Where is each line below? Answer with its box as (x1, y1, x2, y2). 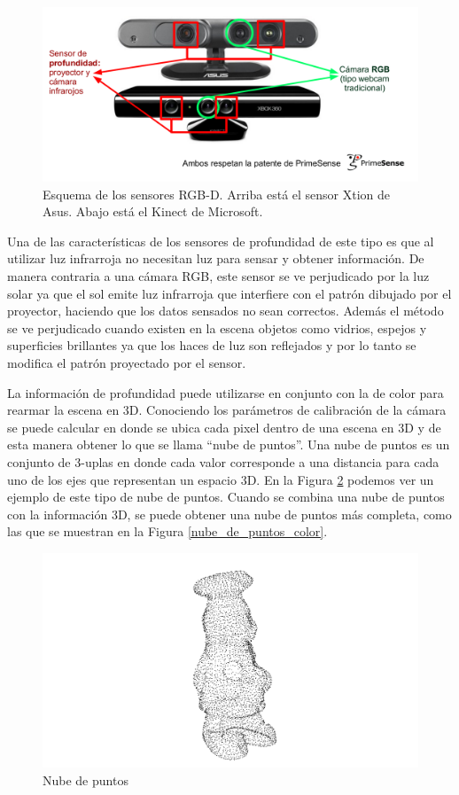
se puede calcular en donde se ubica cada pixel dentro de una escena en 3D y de (7, 417, 441, 436)
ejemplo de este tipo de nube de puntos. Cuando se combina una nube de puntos (7, 487, 445, 506)
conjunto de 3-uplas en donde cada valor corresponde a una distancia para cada (7, 453, 440, 471)
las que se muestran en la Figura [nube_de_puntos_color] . (7, 522, 328, 541)
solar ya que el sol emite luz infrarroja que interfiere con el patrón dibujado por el (7, 284, 452, 302)
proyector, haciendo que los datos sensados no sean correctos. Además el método (7, 301, 444, 320)
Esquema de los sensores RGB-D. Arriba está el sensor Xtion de (43, 184, 391, 203)
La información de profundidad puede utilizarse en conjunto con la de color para (7, 383, 444, 401)
